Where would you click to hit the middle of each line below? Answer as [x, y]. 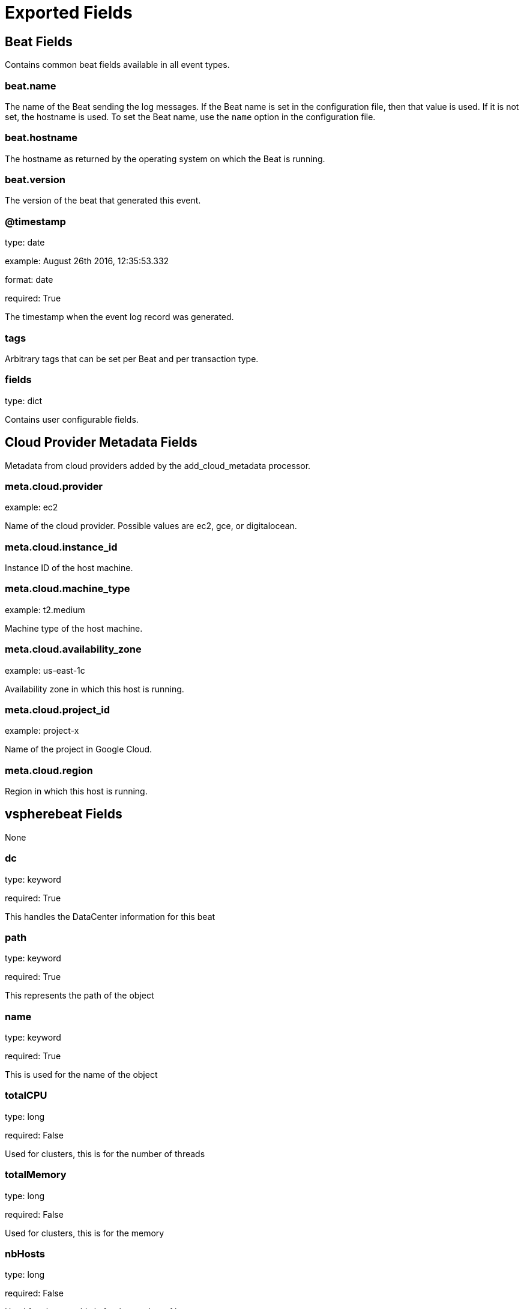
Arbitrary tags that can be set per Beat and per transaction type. [132, 358]
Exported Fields [69, 13]
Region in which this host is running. [76, 791]
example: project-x [42, 731]
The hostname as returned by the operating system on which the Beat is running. [165, 159]
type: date [25, 243]
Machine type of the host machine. [74, 628]
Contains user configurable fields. [72, 419]
